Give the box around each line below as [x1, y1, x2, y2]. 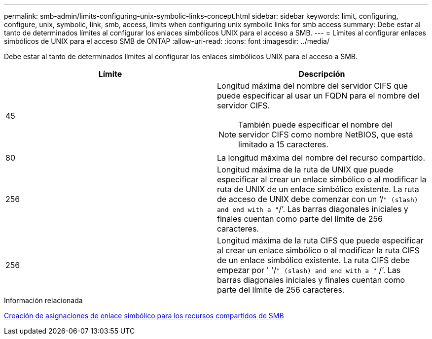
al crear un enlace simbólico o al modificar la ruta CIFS [217, 245, 420, 255]
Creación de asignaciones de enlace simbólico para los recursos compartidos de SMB [4, 311, 284, 320]
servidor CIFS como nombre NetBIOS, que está [238, 130, 413, 139]
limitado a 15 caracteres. [238, 139, 328, 149]
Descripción [298, 69, 345, 79]
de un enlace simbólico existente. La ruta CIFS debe [217, 255, 410, 265]
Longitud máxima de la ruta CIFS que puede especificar [217, 236, 424, 245]
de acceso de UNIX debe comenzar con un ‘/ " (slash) [217, 194, 418, 204]
